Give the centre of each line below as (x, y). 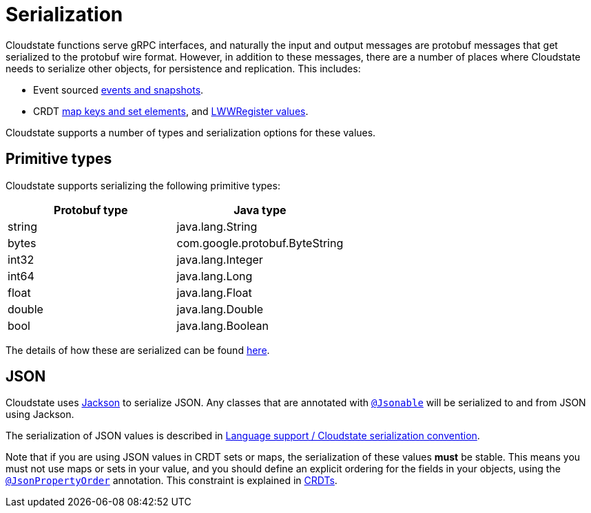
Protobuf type (91, 210)
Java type (260, 210)
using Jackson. (40, 415)
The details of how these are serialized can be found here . (138, 350)
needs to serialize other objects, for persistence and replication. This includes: (183, 68)
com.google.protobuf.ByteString (260, 243)
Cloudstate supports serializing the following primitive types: (143, 185)
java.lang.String (217, 226)
